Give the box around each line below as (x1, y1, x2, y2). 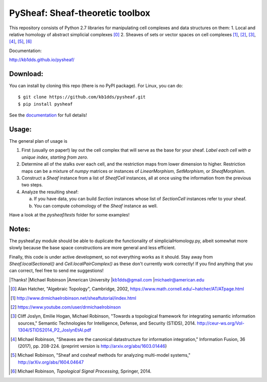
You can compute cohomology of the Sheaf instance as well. (34, 203, 158, 209)
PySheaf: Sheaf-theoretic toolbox (9, 7, 151, 18)
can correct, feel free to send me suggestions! (9, 268, 104, 273)
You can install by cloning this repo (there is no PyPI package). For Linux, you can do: (9, 83, 183, 89)
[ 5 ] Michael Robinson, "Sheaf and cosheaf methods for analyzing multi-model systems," (10, 352, 190, 358)
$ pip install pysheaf (18, 101, 73, 107)
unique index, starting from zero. (21, 154, 89, 160)
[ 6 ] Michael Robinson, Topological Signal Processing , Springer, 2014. (10, 368, 152, 374)
